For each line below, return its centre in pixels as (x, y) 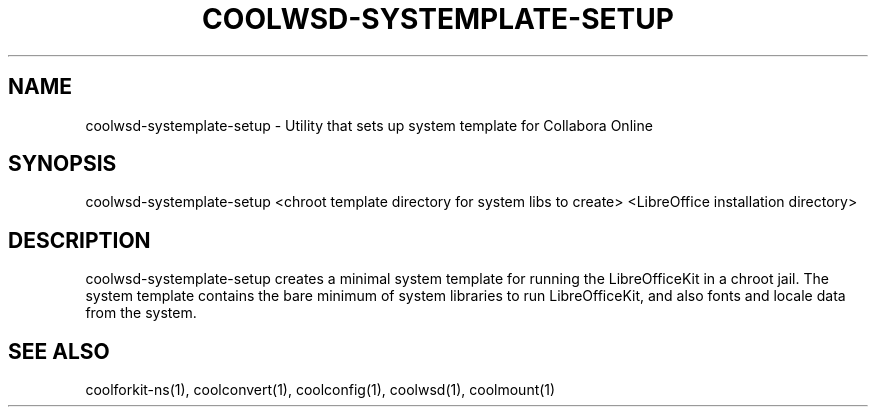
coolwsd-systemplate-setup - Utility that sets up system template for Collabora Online (369, 125)
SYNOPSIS (62, 164)
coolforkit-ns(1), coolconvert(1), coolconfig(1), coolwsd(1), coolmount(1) (320, 390)
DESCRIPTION (79, 240)
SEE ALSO (59, 351)
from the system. (141, 313)
